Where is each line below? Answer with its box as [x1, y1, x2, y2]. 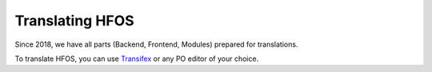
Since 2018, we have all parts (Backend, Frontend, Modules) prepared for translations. [14, 40, 298, 49]
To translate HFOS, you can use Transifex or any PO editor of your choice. [14, 54, 259, 63]
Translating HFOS [14, 12, 135, 29]
